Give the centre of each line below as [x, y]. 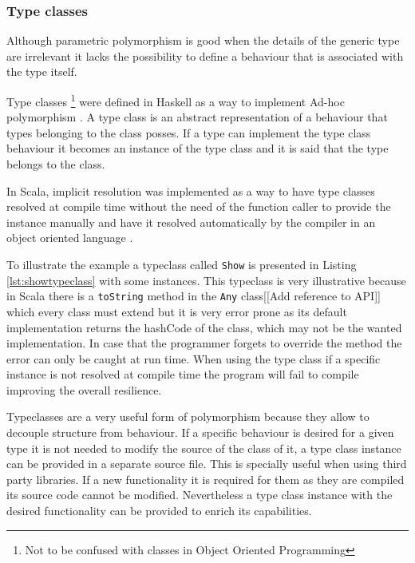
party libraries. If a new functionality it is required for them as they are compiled [206, 479]
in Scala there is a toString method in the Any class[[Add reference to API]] [194, 296]
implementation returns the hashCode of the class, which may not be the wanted [204, 327]
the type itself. [42, 71]
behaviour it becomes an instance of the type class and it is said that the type [198, 148]
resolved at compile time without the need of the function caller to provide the [199, 206]
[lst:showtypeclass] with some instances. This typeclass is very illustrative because [206, 280]
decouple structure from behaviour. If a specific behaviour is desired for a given [200, 432]
